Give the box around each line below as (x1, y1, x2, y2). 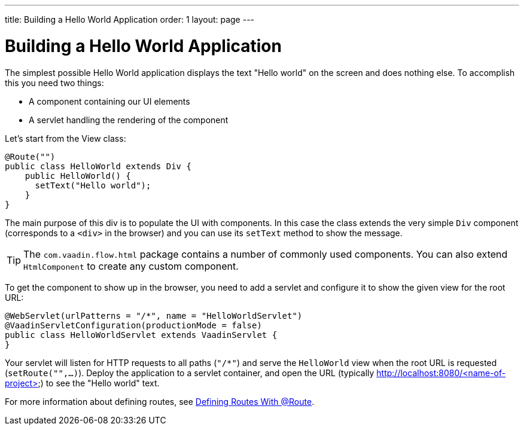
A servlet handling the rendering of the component (29, 114, 229, 125)
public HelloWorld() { (25, 170, 131, 181)
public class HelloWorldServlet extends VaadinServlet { (5, 330, 278, 340)
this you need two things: (5, 77, 104, 88)
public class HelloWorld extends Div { (5, 161, 191, 171)
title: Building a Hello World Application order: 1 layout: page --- (5, 14, 255, 25)
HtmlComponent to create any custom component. (23, 260, 239, 272)
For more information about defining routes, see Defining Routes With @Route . (5, 396, 315, 407)
